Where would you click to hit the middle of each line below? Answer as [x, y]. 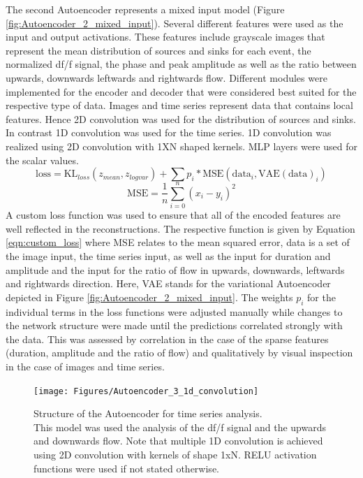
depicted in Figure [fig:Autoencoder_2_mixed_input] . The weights [149, 297]
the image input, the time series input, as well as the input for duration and [168, 256]
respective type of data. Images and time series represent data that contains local [179, 105]
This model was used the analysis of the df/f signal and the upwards [180, 427]
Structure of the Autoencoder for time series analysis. [148, 413]
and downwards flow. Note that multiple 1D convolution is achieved [178, 441]
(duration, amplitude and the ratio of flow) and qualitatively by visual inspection [179, 353]
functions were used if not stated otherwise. [126, 468]
